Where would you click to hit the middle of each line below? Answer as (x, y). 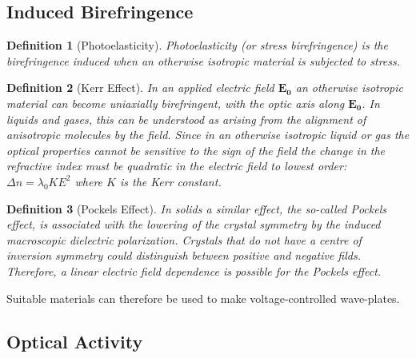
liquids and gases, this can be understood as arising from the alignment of (186, 119)
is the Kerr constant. (170, 181)
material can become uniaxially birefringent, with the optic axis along (176, 103)
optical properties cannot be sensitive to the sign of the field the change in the (196, 150)
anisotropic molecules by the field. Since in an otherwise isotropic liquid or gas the (208, 135)
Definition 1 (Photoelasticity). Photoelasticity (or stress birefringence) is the (197, 45)
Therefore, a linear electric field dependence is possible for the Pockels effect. (194, 270)
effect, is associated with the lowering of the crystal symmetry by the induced (194, 224)
